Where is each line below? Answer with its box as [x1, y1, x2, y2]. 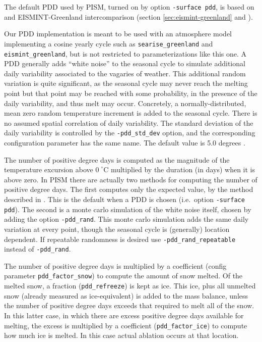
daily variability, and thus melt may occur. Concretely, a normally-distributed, [4, 97, 246, 108]
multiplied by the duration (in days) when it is [110, 164, 255, 175]
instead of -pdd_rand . [4, 243, 71, 254]
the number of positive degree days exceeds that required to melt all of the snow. [4, 300, 254, 311]
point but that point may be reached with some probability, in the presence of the [4, 87, 257, 98]
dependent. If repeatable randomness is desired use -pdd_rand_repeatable [4, 233, 236, 244]
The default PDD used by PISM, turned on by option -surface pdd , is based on [4, 2, 254, 12]
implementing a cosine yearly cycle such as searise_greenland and [4, 38, 213, 48]
